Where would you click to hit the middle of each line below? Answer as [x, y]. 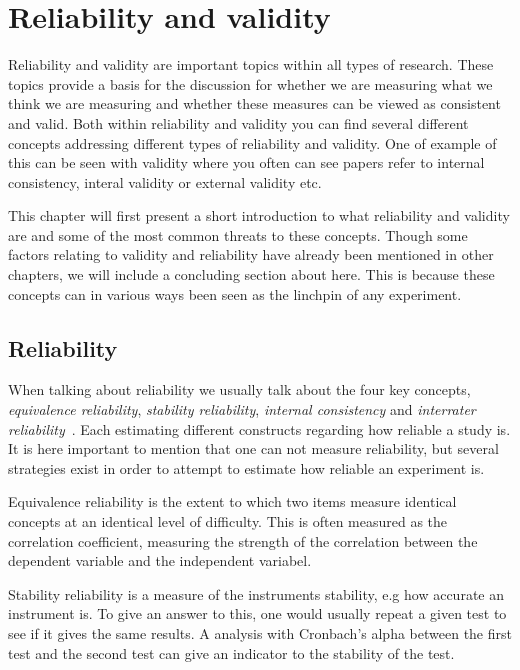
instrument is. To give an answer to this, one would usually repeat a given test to [257, 613]
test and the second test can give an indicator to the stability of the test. [231, 652]
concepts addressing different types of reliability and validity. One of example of [252, 142]
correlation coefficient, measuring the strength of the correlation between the [243, 540]
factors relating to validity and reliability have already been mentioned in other [251, 254]
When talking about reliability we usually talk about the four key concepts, [239, 389]
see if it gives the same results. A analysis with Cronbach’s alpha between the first [260, 632]
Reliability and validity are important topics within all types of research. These [251, 64]
